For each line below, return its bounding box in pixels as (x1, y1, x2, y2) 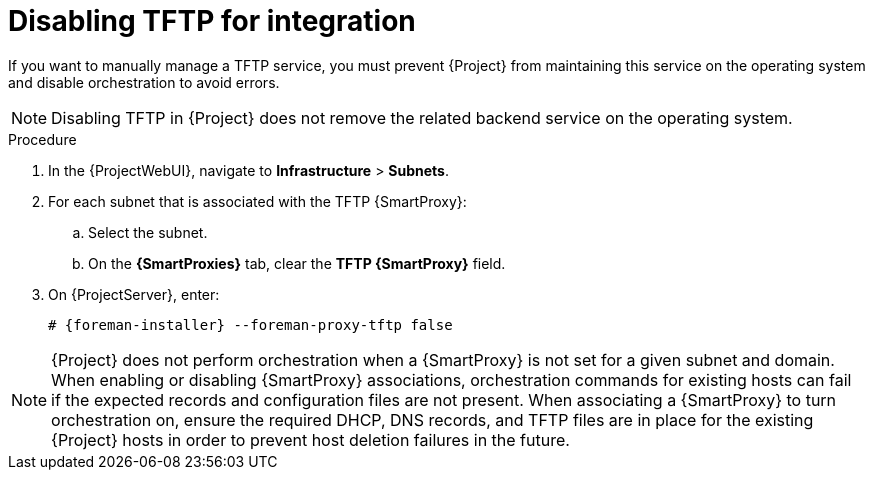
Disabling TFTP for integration (8, 4, 416, 38)
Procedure (8, 130, 77, 148)
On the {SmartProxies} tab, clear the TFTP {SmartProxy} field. (88, 254, 506, 272)
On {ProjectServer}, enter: (48, 285, 220, 303)
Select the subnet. (88, 223, 208, 241)
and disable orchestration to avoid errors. (8, 73, 280, 91)
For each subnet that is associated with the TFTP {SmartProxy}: (48, 192, 467, 210)
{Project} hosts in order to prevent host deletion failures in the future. (51, 429, 570, 450)
